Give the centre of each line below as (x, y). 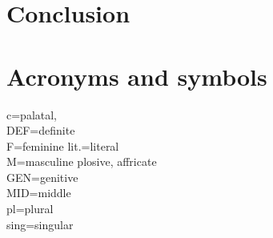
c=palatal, (32, 114)
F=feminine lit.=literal (63, 145)
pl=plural (30, 209)
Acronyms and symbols (137, 76)
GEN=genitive (42, 177)
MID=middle (39, 193)
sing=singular (40, 224)
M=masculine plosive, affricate (82, 161)
